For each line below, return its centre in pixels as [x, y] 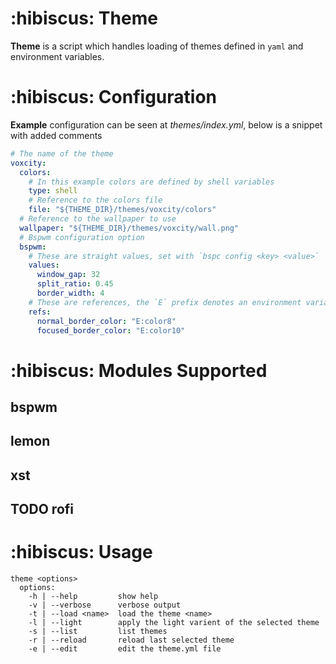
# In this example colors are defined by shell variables [151, 182]
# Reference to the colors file [95, 200]
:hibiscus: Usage [81, 552]
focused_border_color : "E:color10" [111, 330]
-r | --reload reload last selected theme [131, 640]
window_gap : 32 [68, 275]
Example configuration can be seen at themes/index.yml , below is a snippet [166, 124]
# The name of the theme [62, 153]
